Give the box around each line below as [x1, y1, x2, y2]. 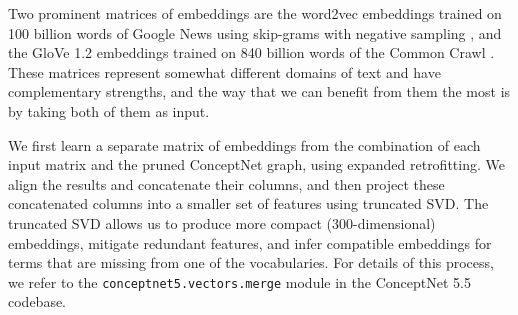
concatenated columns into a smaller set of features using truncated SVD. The [8, 193, 489, 214]
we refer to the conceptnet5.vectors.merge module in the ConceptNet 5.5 [8, 271, 471, 292]
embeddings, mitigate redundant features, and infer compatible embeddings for [8, 232, 492, 253]
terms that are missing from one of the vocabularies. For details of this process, [8, 252, 494, 273]
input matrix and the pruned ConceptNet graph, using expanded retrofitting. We [8, 154, 505, 175]
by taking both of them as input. [8, 100, 210, 121]
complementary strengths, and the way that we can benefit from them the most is [8, 81, 511, 102]
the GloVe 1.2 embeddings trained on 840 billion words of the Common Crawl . [8, 42, 495, 63]
